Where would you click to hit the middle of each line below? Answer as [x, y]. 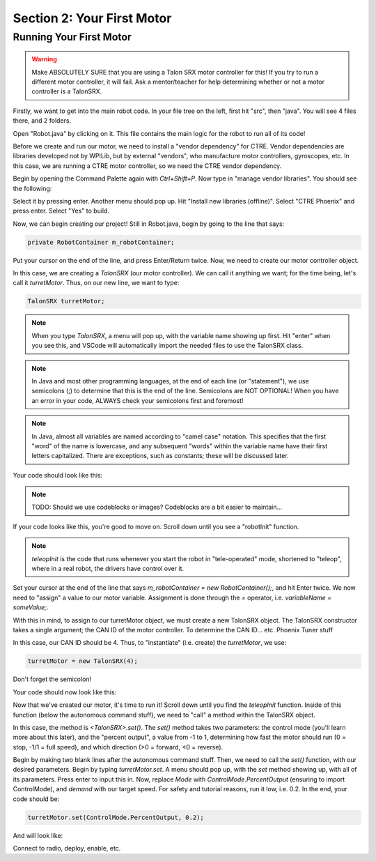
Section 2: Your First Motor [92, 18]
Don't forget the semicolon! [52, 679]
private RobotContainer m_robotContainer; [101, 242]
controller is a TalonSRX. [67, 91]
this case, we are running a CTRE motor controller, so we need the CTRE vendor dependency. [147, 166]
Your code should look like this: [58, 475]
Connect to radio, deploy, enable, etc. [67, 848]
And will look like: [38, 835]
